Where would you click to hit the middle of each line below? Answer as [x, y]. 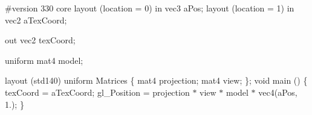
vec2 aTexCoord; [36, 20]
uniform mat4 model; [44, 60]
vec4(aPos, [278, 92]
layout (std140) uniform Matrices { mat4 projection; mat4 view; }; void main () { [156, 80]
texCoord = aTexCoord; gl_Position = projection [97, 92]
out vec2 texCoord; [40, 40]
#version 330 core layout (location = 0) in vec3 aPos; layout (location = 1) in [150, 8]
